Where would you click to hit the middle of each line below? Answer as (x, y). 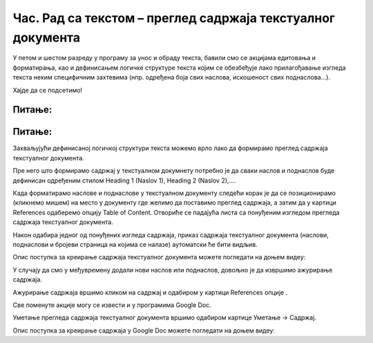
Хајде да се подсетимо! (48, 90)
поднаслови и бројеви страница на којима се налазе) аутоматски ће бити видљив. (135, 244)
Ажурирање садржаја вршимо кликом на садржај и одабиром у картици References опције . (150, 292)
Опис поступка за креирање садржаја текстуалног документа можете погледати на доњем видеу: (159, 257)
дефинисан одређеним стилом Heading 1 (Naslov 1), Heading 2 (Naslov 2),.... (124, 180)
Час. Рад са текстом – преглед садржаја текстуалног (174, 18)
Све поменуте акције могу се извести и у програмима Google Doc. (112, 305)
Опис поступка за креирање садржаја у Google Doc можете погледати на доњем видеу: (144, 330)
